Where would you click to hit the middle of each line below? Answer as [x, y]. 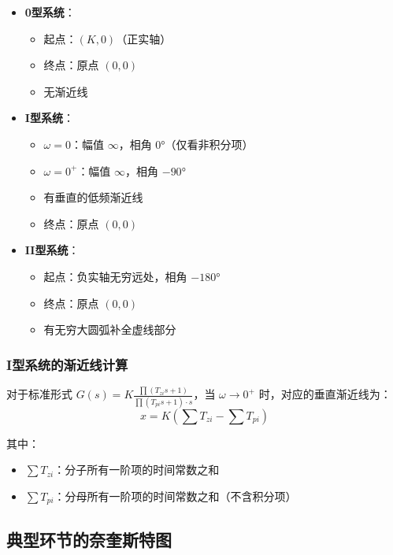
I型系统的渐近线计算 [67, 364]
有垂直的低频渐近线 [93, 197]
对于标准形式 [39, 394]
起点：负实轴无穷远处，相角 [115, 276]
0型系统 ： [50, 12]
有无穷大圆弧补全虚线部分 [110, 329]
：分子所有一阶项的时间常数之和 [137, 470]
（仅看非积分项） [209, 144]
